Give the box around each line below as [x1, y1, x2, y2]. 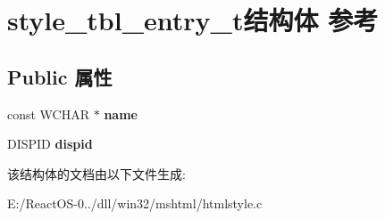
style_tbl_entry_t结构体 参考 [7, 2, 379, 38]
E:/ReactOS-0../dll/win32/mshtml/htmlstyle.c [7, 194, 263, 213]
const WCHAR [7, 104, 90, 123]
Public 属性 [7, 62, 113, 90]
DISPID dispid [7, 134, 93, 153]
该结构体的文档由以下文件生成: [7, 164, 186, 182]
